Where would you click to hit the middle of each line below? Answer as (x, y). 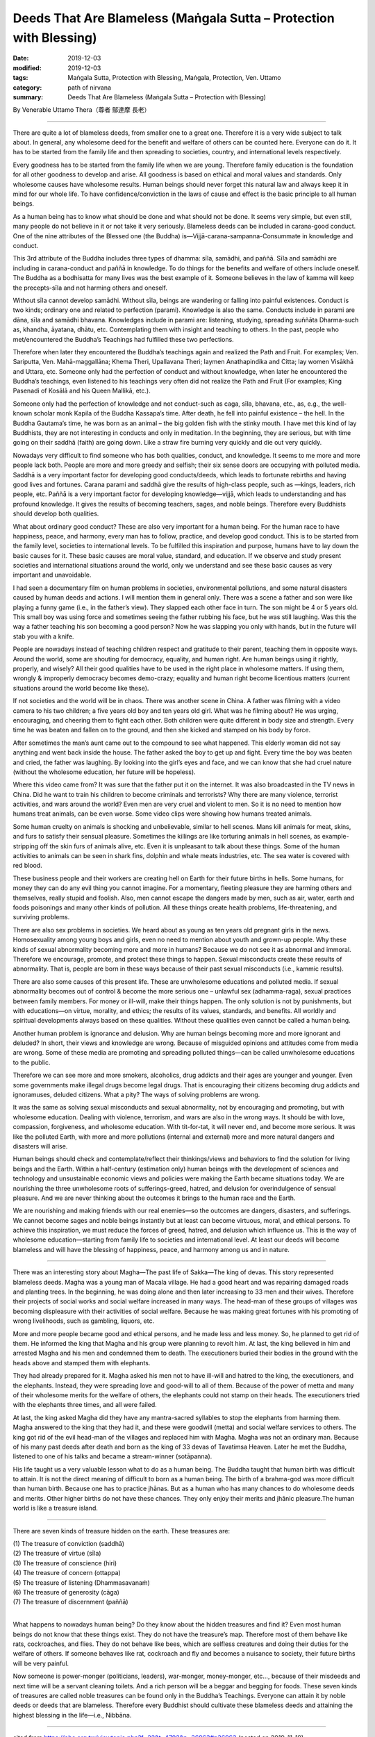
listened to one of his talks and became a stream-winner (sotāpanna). (112, 1456)
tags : (20, 78)
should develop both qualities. (56, 513)
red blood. (28, 866)
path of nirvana (89, 88)
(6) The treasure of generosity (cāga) (66, 1592)
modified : (27, 68)
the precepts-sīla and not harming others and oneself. (90, 288)
